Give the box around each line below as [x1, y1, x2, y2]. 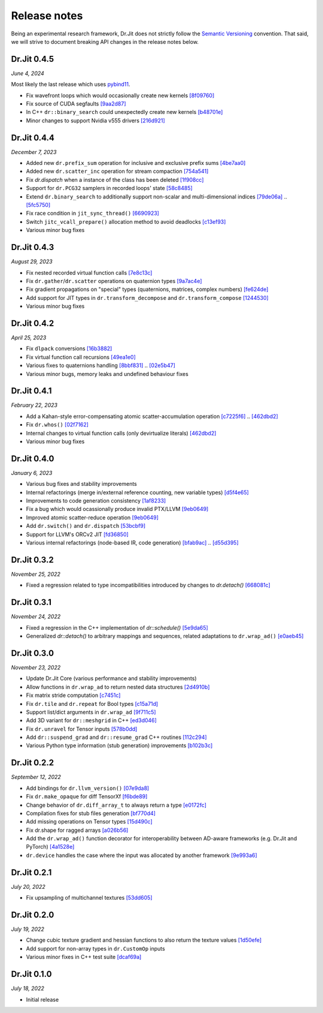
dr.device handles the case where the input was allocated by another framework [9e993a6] [26, 852, 257, 859]
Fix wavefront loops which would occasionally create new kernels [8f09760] [26, 92, 215, 99]
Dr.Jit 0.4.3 [11, 242, 54, 253]
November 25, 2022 [11, 570, 61, 578]
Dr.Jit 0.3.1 [11, 597, 52, 608]
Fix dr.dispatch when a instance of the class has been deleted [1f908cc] [26, 176, 204, 183]
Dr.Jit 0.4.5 [11, 54, 54, 64]
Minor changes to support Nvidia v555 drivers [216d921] [26, 117, 166, 124]
